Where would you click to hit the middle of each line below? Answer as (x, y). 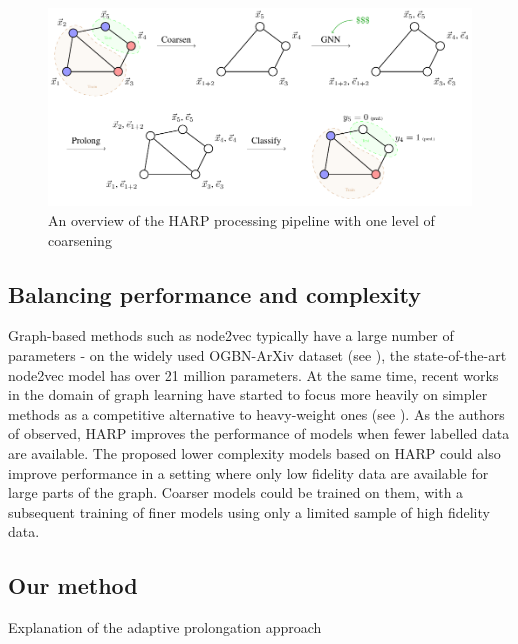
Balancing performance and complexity (215, 293)
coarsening (80, 239)
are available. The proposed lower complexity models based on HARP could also (254, 453)
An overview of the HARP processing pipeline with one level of (241, 220)
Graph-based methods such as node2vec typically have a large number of (231, 335)
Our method (73, 585)
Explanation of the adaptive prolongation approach (165, 627)
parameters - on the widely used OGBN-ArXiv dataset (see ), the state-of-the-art (257, 355)
